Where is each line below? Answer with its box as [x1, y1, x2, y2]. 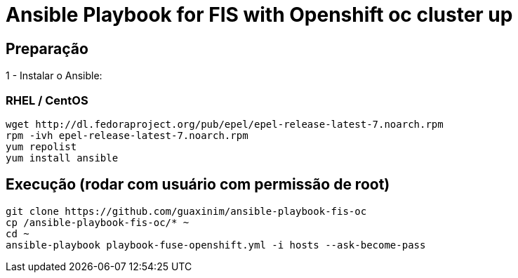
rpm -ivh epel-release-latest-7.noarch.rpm [6, 129, 248, 141]
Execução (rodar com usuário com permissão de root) [6, 176, 390, 194]
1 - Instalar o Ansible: [6, 69, 102, 82]
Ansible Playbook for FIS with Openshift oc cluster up [6, 3, 513, 27]
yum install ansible [6, 152, 119, 164]
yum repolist [6, 140, 77, 152]
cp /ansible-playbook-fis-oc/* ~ [6, 216, 190, 228]
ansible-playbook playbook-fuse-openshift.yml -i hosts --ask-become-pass [6, 239, 426, 251]
